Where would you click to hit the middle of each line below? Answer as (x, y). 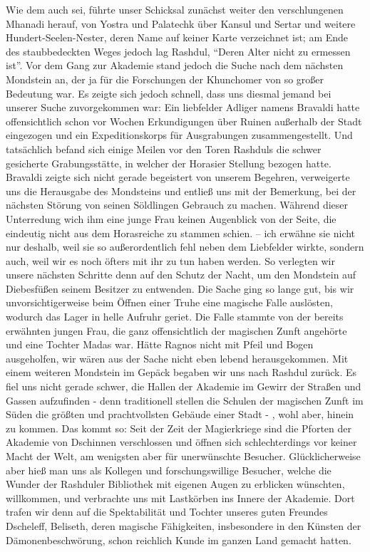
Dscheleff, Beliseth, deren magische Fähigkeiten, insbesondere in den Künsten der (184, 525)
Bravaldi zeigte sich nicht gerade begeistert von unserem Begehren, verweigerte (178, 177)
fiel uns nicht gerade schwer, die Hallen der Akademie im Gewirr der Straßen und (184, 386)
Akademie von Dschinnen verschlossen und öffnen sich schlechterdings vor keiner (181, 442)
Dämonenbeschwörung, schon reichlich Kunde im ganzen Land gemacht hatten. (179, 540)
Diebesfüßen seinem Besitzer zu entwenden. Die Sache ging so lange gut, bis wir (180, 288)
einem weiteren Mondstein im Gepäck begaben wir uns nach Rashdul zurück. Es (181, 372)
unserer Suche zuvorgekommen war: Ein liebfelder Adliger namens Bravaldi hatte (183, 107)
